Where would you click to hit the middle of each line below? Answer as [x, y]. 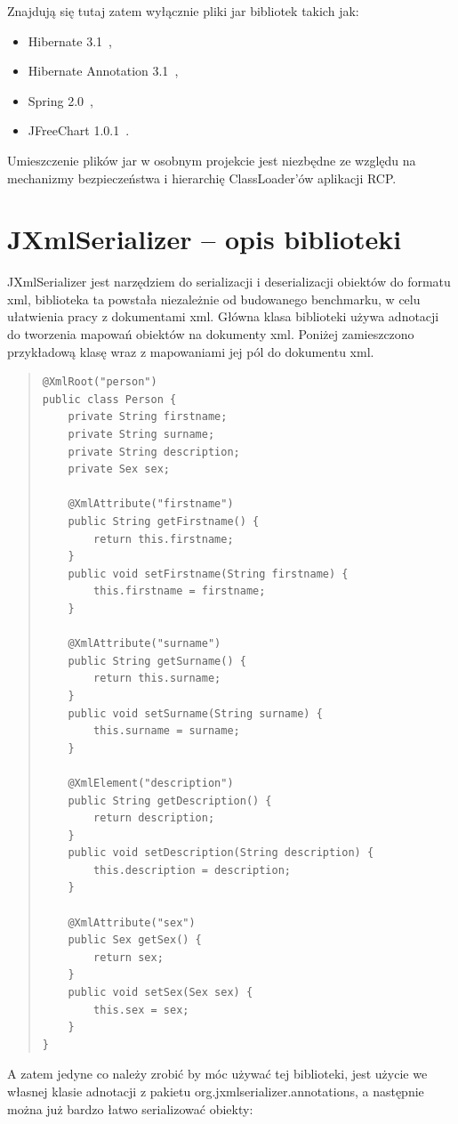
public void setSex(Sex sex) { [161, 993]
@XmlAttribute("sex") [132, 922]
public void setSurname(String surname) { [195, 713]
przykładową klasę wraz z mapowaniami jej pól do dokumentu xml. [191, 351]
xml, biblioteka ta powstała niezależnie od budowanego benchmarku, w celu [214, 299]
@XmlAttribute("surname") [145, 644]
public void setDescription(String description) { [221, 853]
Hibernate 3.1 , [70, 40]
